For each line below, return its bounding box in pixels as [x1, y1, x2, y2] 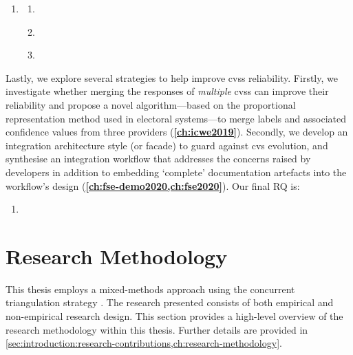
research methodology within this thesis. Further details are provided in [6, 322, 308, 336]
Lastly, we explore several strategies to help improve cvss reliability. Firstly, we [6, 70, 338, 85]
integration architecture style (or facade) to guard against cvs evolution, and [6, 138, 328, 152]
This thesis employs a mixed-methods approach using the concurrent [6, 281, 295, 296]
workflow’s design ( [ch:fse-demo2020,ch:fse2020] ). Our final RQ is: [6, 178, 300, 193]
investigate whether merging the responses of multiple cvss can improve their [6, 84, 329, 98]
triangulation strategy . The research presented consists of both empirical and [6, 295, 334, 310]
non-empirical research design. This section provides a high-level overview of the [6, 309, 343, 323]
